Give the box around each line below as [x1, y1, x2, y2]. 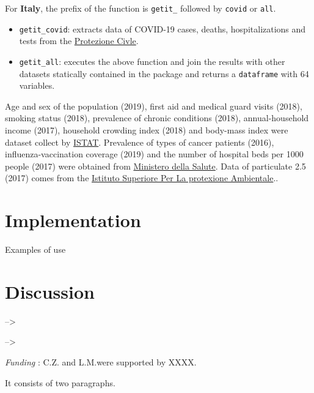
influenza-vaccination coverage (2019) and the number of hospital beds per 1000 [5, 148, 304, 160]
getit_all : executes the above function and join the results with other [19, 54, 285, 67]
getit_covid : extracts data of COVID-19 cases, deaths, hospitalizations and [19, 22, 306, 35]
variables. [19, 79, 55, 92]
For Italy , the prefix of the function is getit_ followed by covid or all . [5, 2, 276, 14]
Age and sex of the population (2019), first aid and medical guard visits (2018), [5, 99, 302, 112]
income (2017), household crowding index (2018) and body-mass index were [5, 124, 288, 136]
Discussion [5, 279, 95, 304]
